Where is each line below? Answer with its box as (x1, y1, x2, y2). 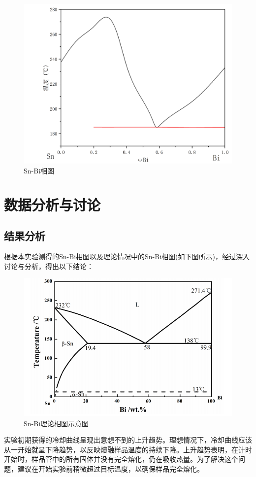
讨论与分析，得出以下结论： (4, 261, 94, 271)
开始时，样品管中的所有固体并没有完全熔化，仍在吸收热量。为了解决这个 (4, 454, 238, 464)
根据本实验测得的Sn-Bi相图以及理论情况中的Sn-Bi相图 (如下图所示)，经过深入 (4, 251, 250, 261)
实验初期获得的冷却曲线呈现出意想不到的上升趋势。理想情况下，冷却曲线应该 (4, 435, 252, 445)
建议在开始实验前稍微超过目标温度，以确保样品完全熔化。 (17, 464, 204, 474)
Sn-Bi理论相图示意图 (24, 418, 89, 428)
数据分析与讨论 (4, 194, 101, 214)
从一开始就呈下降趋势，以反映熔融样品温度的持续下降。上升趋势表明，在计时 (4, 444, 252, 454)
